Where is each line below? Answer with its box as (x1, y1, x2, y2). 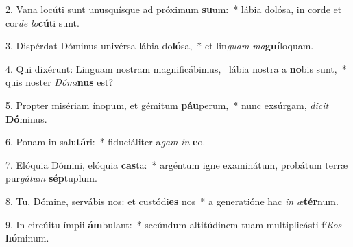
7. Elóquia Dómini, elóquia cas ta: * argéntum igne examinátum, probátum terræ (5, 157, 348, 172)
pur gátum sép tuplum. (5, 171, 97, 185)
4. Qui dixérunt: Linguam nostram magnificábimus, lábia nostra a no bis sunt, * (5, 61, 347, 75)
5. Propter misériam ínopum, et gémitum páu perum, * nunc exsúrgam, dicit (5, 97, 329, 112)
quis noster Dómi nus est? (5, 75, 114, 89)
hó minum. (5, 231, 49, 245)
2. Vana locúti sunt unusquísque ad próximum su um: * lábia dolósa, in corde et (5, 2, 342, 16)
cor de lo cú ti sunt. (5, 15, 80, 30)
